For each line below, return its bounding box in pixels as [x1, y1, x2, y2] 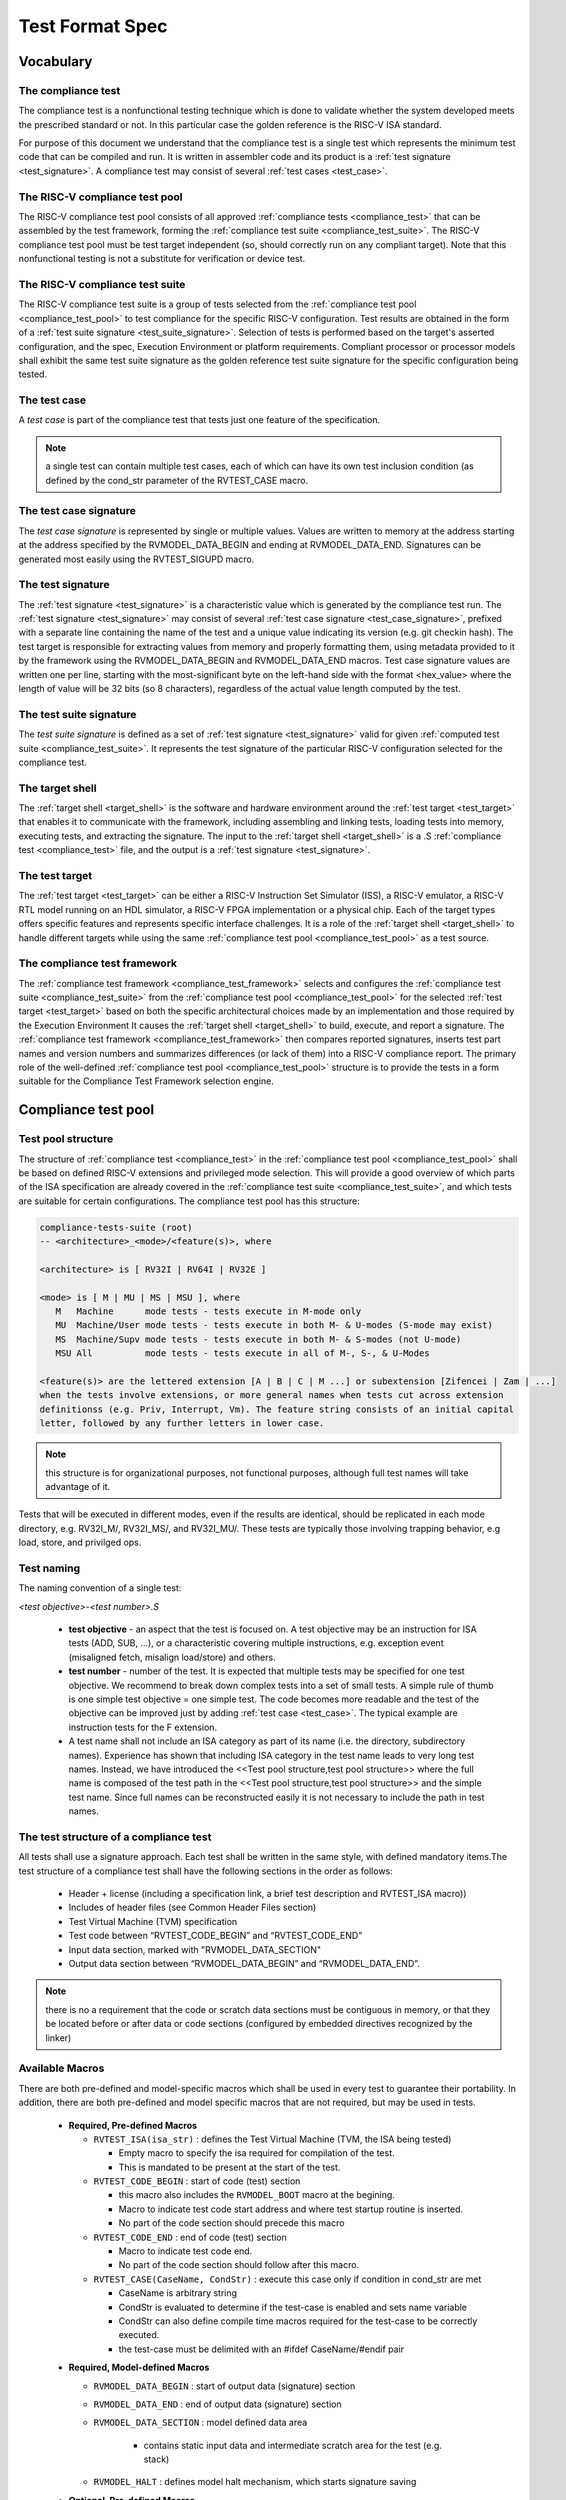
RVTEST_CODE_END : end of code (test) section [93, 2231, 287, 2243]
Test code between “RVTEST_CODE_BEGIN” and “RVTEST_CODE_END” [68, 1930, 363, 1942]
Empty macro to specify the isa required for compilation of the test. [118, 2147, 395, 2159]
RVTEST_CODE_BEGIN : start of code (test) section [93, 2175, 301, 2187]
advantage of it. [45, 1480, 111, 1492]
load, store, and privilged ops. [18, 1536, 142, 1549]
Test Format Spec [18, 15, 168, 37]
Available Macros [18, 2061, 105, 2075]
